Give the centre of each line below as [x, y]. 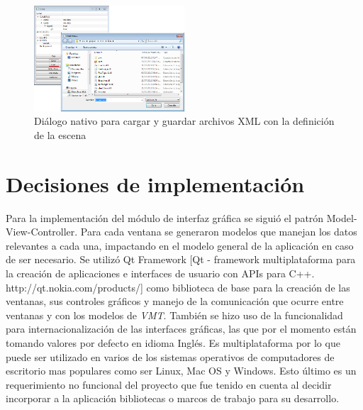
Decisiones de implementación [155, 183]
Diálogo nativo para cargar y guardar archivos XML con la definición [184, 121]
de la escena [60, 134]
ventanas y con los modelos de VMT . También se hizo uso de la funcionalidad [174, 315]
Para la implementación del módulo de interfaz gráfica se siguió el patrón [165, 217]
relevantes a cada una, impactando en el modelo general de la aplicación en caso [180, 245]
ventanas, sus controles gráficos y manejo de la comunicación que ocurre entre [175, 301]
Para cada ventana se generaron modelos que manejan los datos [219, 232]
